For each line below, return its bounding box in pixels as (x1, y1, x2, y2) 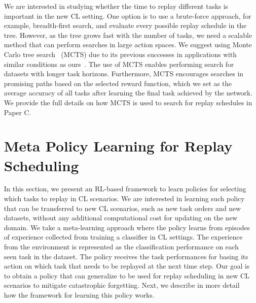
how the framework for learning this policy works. (4, 289, 154, 300)
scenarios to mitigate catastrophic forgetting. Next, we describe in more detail (4, 280, 240, 290)
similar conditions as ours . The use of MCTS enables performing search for (4, 59, 234, 69)
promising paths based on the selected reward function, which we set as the (4, 78, 232, 88)
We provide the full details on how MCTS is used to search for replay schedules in (4, 97, 253, 107)
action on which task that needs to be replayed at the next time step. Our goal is (4, 261, 250, 271)
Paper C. (4, 107, 31, 117)
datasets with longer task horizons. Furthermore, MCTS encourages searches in (4, 68, 244, 79)
